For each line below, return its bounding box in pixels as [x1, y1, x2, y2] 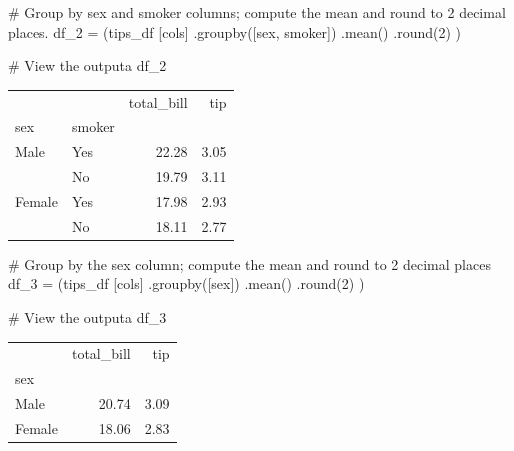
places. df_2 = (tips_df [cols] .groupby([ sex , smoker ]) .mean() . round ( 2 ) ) [8, 21, 462, 42]
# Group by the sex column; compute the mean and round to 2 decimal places [8, 253, 491, 274]
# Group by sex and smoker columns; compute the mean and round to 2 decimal [8, 2, 506, 22]
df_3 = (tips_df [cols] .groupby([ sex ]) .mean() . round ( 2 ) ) [8, 273, 365, 294]
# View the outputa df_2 [8, 55, 167, 76]
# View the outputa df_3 [8, 307, 167, 328]
